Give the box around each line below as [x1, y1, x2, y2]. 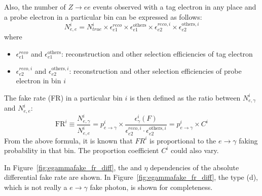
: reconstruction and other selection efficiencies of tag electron [61, 48, 253, 59]
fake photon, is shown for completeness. [90, 181, 213, 192]
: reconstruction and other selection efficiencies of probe [69, 65, 242, 76]
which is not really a [4, 181, 67, 192]
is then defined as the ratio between [130, 92, 241, 103]
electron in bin [16, 75, 61, 86]
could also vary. [170, 145, 219, 156]
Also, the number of [4, 2, 66, 12]
